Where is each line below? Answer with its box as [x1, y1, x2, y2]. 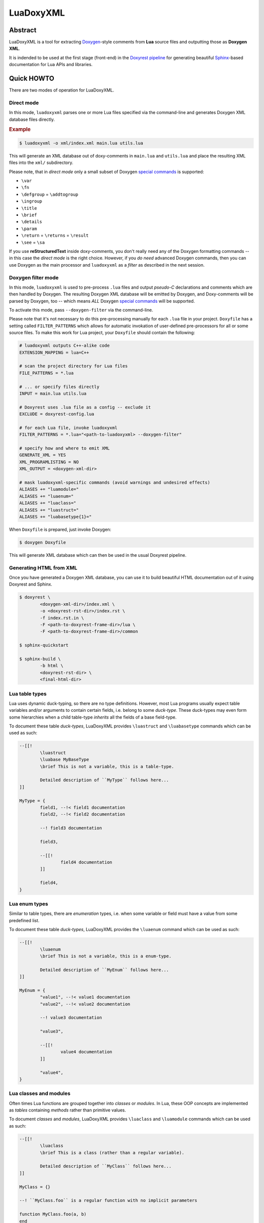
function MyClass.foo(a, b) [19, 1211, 87, 1217]
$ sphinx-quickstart [19, 642, 68, 648]
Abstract [9, 26, 37, 34]
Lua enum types [9, 901, 48, 907]
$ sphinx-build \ [19, 656, 61, 661]
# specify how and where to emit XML [19, 446, 110, 451]
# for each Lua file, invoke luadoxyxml [19, 425, 117, 430]
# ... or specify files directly [19, 384, 100, 389]
